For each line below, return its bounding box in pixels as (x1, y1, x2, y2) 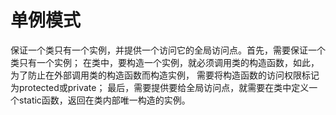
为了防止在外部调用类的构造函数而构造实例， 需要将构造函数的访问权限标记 (10, 69, 320, 81)
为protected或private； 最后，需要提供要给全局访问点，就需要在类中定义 (10, 81, 310, 93)
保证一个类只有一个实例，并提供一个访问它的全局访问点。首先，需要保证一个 (10, 44, 326, 56)
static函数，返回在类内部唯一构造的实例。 (18, 94, 191, 106)
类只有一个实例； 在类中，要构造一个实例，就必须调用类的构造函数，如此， (10, 56, 320, 68)
